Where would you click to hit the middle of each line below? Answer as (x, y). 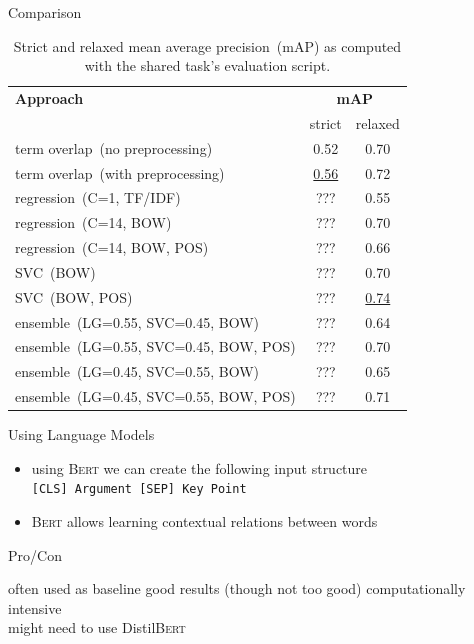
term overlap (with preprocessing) (120, 172)
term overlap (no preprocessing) (114, 147)
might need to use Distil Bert (97, 627)
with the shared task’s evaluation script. (207, 65)
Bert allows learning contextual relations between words (204, 521)
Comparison (45, 12)
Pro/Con (35, 554)
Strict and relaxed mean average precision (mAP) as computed (207, 45)
